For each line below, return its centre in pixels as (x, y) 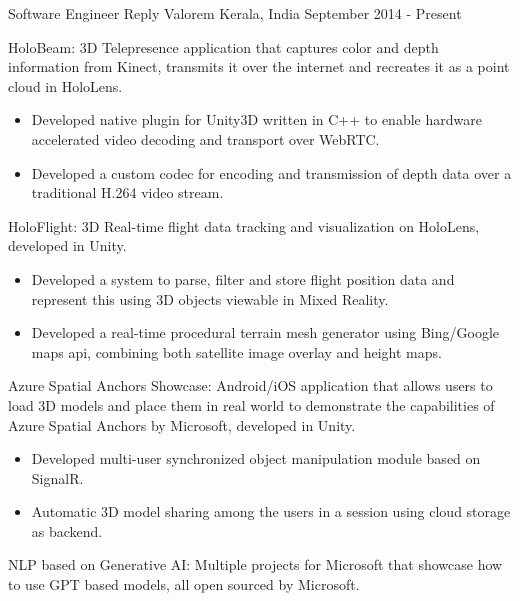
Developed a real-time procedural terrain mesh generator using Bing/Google (265, 332)
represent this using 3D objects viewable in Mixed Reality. (210, 298)
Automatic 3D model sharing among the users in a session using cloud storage (271, 511)
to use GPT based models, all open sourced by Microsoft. (184, 584)
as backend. (67, 530)
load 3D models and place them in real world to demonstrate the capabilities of (251, 404)
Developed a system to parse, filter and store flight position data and (243, 278)
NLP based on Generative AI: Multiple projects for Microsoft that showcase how (255, 564)
